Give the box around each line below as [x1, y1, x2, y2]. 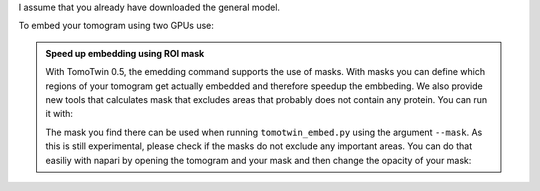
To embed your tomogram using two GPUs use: [18, 20, 215, 32]
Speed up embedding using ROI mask [45, 47, 205, 59]
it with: [45, 108, 74, 120]
